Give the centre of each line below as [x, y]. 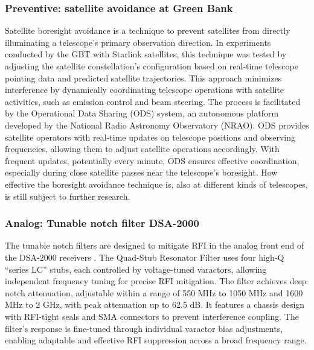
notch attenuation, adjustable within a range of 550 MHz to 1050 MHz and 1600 [154, 292]
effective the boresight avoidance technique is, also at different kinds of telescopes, [156, 184]
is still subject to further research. [68, 196]
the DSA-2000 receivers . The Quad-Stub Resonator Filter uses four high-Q [145, 257]
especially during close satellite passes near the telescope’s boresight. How [141, 172]
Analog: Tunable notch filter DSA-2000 [102, 223]
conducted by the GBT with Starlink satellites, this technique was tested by [146, 54]
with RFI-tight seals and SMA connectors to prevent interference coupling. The [152, 316]
